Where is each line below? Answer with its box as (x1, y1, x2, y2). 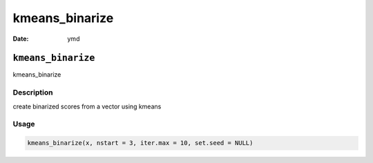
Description (12, 88, 53, 97)
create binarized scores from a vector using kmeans (12, 102, 162, 111)
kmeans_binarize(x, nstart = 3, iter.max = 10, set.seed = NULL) (27, 139, 254, 147)
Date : (12, 35, 29, 43)
